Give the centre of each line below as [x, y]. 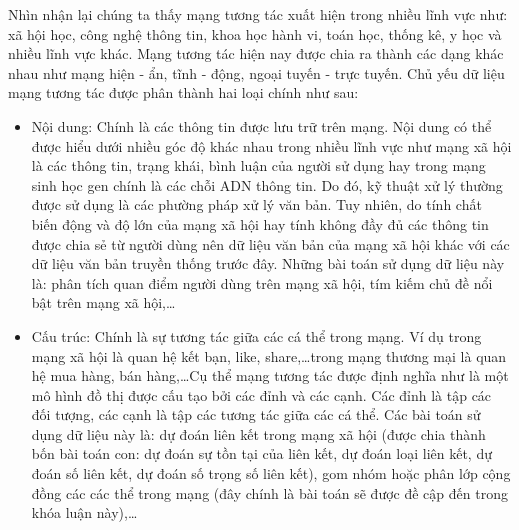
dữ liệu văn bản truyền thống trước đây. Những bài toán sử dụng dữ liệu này [268, 263]
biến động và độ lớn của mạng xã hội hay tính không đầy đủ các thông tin [260, 223]
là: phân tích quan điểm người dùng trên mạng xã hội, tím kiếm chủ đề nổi [262, 282]
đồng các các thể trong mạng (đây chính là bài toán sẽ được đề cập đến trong [269, 492]
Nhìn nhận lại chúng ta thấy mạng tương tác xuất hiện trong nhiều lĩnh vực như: [258, 14]
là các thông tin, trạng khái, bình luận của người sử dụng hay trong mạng [258, 165]
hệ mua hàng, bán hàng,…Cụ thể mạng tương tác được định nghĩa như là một [270, 375]
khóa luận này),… [84, 512]
